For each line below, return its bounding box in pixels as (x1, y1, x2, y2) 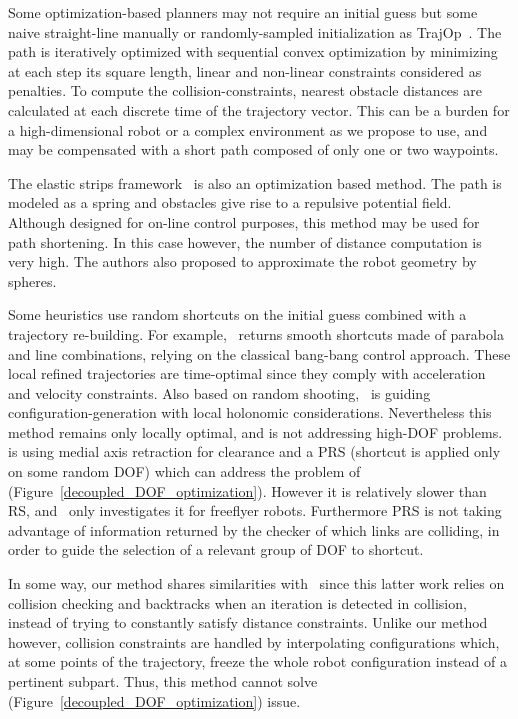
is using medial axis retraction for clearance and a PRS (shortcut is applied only (8, 441, 501, 462)
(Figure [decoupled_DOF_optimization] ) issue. (8, 690, 301, 711)
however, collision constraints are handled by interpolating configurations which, (8, 631, 500, 652)
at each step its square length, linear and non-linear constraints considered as (8, 60, 482, 81)
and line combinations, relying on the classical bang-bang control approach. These (8, 343, 511, 364)
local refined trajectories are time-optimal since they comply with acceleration (8, 363, 486, 384)
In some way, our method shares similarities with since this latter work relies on (8, 573, 505, 594)
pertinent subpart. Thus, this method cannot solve (8, 671, 318, 691)
